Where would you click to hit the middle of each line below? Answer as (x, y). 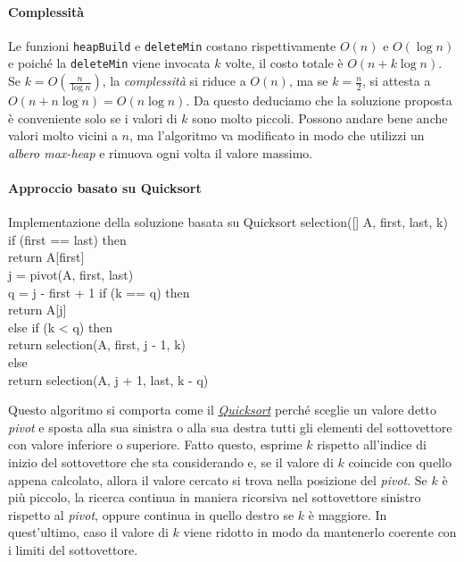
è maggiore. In (348, 514)
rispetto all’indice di (372, 445)
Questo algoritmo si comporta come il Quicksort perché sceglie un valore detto (222, 410)
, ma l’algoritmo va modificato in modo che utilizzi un (277, 135)
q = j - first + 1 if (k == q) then (99, 292)
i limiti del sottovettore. (73, 549)
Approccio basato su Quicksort (105, 188)
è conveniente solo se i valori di (93, 117)
